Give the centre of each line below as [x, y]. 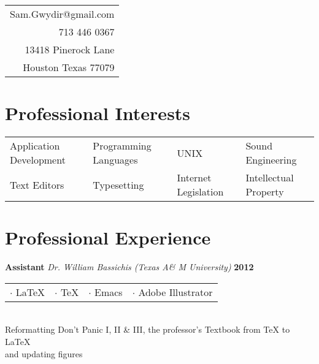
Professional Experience [108, 237]
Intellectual [270, 178]
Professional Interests [98, 113]
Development [38, 160]
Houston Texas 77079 [69, 67]
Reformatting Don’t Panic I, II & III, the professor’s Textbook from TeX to [148, 329]
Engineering [271, 160]
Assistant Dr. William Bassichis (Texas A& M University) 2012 [129, 267]
